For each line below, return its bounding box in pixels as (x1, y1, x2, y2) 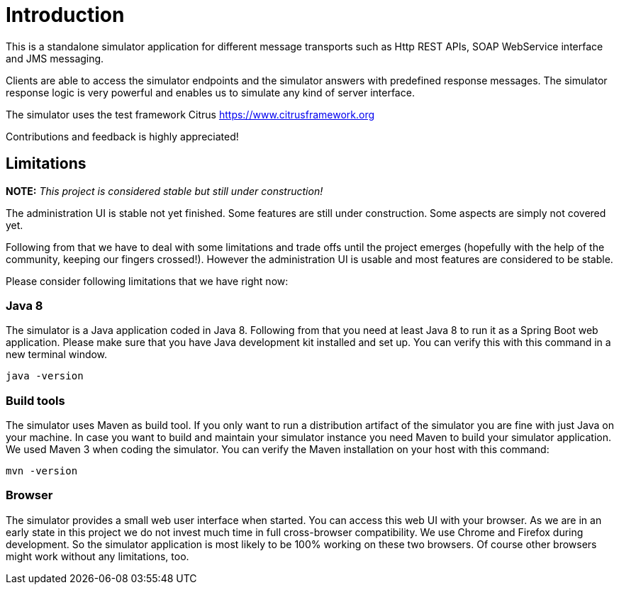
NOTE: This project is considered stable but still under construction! (6, 184, 323, 197)
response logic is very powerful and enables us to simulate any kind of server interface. (6, 86, 415, 99)
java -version (6, 370, 84, 382)
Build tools (6, 393, 65, 408)
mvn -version (6, 465, 78, 477)
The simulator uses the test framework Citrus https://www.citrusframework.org (6, 108, 375, 121)
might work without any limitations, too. (6, 550, 189, 562)
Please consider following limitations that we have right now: (6, 274, 289, 287)
